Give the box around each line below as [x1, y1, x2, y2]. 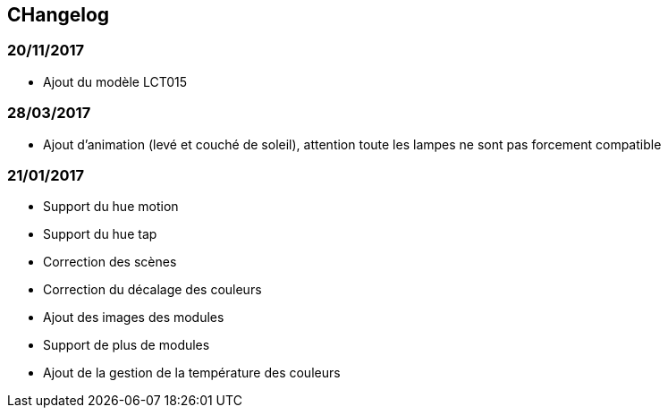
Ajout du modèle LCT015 [43, 73, 188, 89]
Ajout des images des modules [43, 309, 224, 326]
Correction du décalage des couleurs [43, 282, 262, 298]
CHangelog [7, 4, 110, 26]
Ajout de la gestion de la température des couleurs [43, 365, 341, 381]
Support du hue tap [43, 226, 157, 242]
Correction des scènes [43, 254, 177, 270]
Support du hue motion [43, 199, 179, 215]
